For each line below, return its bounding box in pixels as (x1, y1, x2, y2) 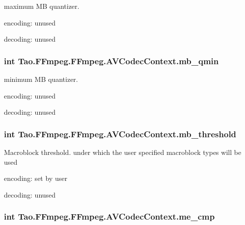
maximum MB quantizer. (4, 1, 80, 11)
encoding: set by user (4, 173, 67, 183)
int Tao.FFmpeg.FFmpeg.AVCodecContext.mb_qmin (4, 54, 219, 67)
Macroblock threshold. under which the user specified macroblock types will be (4, 147, 242, 157)
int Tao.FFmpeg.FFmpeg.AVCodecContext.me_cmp (4, 210, 215, 223)
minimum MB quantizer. (4, 74, 78, 84)
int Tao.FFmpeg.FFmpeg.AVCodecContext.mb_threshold (4, 127, 237, 140)
